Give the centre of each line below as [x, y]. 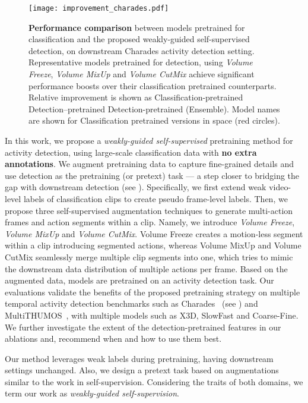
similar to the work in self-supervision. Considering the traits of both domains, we [154, 381]
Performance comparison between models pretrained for [137, 27]
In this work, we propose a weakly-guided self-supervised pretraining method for [149, 140]
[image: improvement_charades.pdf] [99, 8]
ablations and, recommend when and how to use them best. [113, 339]
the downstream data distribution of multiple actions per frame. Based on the [146, 268]
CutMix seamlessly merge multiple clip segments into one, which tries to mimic [149, 256]
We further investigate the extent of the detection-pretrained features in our [143, 327]
